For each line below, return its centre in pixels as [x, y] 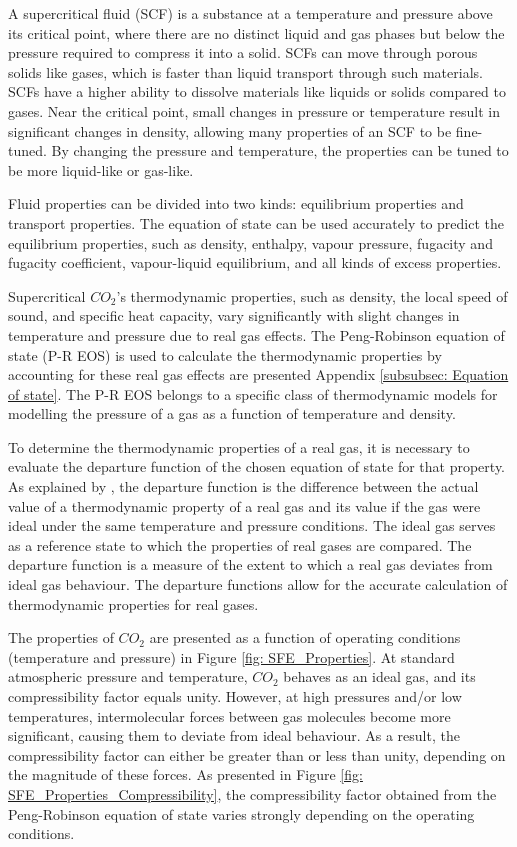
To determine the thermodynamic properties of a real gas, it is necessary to [239, 446]
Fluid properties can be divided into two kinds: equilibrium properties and [236, 203]
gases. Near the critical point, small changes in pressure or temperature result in [254, 110]
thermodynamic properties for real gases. [133, 603]
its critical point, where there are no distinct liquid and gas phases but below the [256, 32]
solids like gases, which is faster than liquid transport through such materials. [245, 71]
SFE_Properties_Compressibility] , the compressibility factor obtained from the [252, 793]
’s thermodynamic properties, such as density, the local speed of [312, 295]
